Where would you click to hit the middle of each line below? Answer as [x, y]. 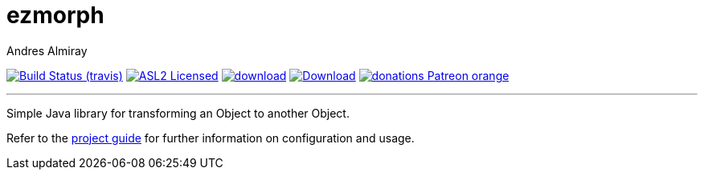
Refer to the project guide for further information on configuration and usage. [211, 138]
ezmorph [55, 15]
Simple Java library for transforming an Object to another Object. [178, 113]
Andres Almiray [47, 50]
